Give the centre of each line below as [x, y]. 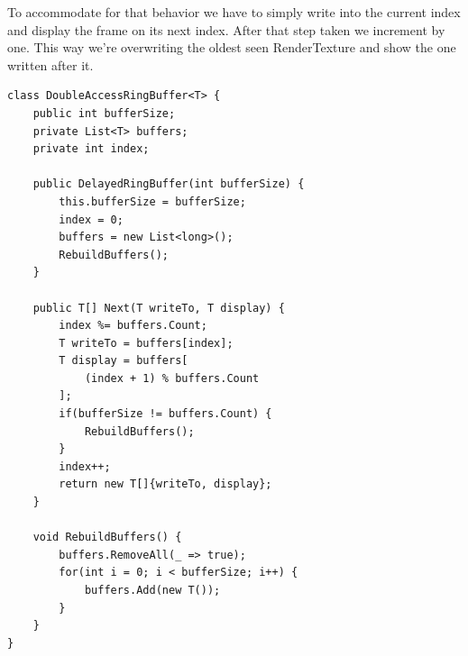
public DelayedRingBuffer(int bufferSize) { [169, 184]
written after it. [50, 64]
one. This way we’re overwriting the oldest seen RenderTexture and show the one [232, 47]
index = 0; [91, 219]
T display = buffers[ [124, 361]
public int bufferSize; [104, 113]
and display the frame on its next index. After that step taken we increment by [226, 29]
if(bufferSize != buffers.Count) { [165, 414]
